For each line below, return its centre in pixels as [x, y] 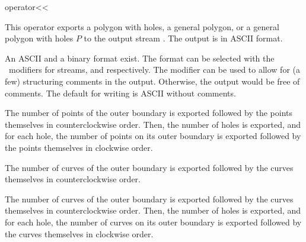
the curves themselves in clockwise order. [79, 233]
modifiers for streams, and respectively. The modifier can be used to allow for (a [154, 70]
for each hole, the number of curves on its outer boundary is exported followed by [153, 222]
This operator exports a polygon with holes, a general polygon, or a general [142, 26]
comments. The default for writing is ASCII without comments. [120, 93]
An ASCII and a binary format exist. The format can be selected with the [140, 58]
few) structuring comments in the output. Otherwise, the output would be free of [152, 81]
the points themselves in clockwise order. [79, 147]
